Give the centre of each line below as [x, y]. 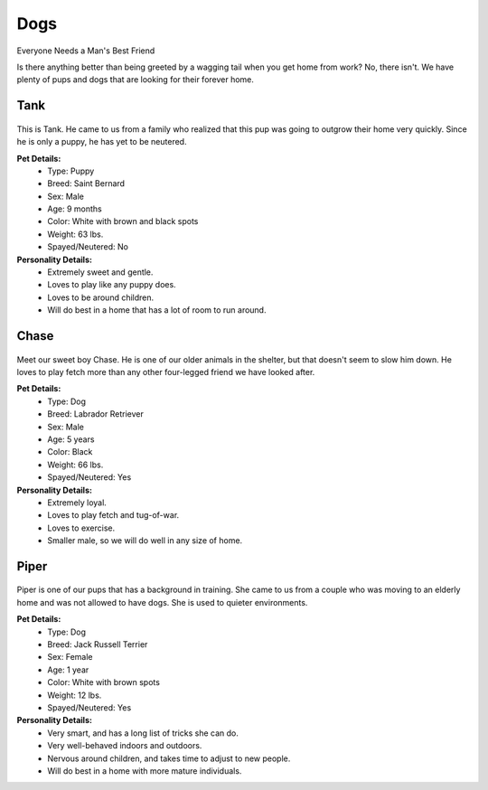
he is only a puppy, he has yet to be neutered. [102, 142]
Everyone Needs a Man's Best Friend [86, 51]
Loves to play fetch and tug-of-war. [113, 515]
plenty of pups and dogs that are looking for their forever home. [136, 80]
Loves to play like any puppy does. [112, 285]
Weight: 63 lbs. [75, 234]
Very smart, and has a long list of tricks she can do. [143, 733]
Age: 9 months [75, 209]
